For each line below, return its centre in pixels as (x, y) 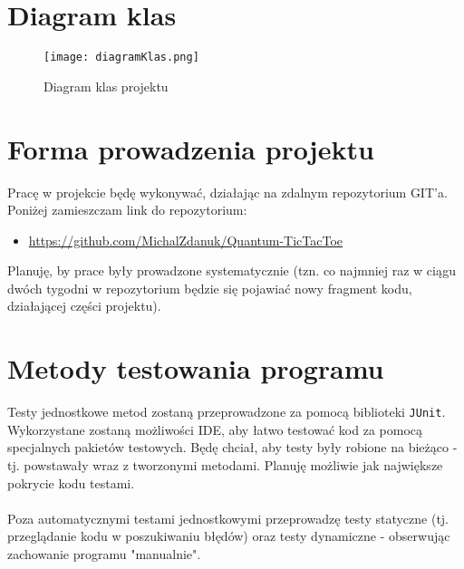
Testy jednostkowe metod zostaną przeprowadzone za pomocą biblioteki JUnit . (227, 412)
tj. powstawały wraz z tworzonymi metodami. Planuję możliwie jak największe (225, 465)
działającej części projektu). (84, 306)
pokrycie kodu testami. (71, 482)
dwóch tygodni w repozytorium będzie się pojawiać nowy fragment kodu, (210, 288)
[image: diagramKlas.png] (121, 58)
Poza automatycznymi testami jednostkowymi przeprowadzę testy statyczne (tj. (228, 518)
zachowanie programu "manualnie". (104, 554)
